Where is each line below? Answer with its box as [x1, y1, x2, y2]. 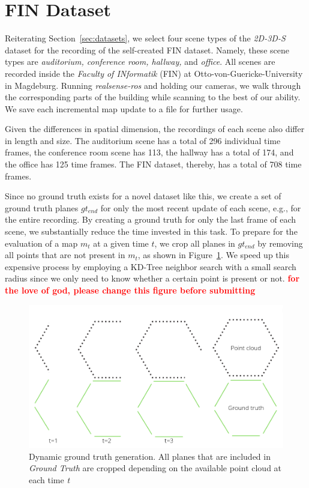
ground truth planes [5, 201, 79, 214]
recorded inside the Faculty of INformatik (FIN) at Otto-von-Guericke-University [5, 67, 303, 79]
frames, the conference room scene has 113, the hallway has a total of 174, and [5, 146, 294, 158]
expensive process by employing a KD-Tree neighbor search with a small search [5, 260, 296, 273]
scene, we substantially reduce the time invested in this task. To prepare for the [5, 225, 298, 238]
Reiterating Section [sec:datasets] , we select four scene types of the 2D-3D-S [5, 32, 286, 44]
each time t [29, 473, 70, 486]
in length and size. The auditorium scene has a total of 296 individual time [5, 134, 281, 146]
